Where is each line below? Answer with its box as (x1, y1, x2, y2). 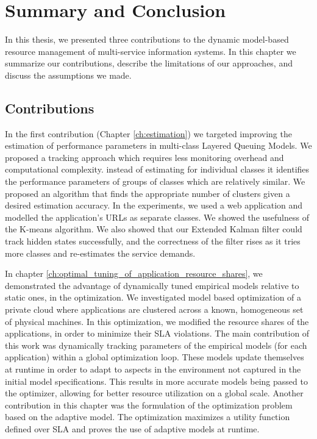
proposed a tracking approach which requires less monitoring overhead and (5, 151, 284, 163)
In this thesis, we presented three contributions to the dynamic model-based (5, 33, 289, 46)
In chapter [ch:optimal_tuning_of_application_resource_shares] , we (5, 267, 263, 280)
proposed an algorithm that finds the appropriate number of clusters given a (5, 187, 290, 199)
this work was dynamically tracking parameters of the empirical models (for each (5, 338, 307, 351)
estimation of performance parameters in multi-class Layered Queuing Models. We (5, 139, 312, 152)
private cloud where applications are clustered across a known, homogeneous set (5, 303, 304, 316)
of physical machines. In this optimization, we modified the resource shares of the (5, 315, 309, 327)
